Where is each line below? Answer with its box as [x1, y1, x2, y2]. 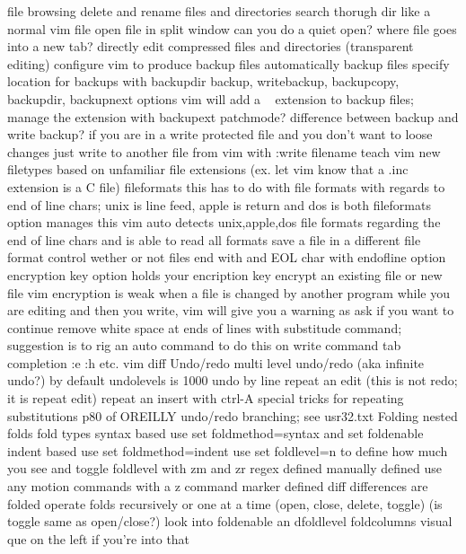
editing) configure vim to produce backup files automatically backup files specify [7, 54, 450, 73]
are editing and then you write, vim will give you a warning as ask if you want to [7, 301, 454, 320]
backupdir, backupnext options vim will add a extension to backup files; [7, 89, 414, 108]
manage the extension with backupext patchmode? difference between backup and [7, 107, 459, 126]
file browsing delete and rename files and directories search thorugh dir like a [7, 2, 431, 20]
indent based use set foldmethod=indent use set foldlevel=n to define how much [7, 441, 448, 460]
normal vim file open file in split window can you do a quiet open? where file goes [7, 19, 457, 38]
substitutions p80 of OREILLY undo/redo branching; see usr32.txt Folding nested [7, 406, 458, 425]
